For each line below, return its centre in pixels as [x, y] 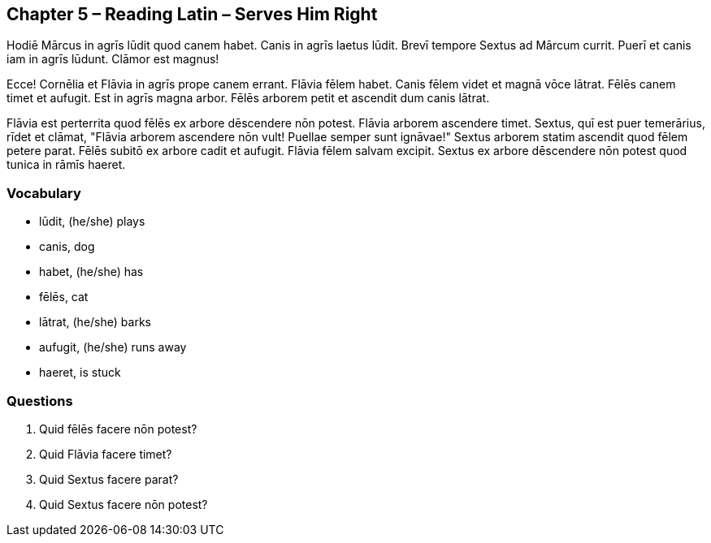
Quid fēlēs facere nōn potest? [118, 429]
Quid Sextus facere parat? [109, 479]
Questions [40, 401]
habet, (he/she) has [91, 272]
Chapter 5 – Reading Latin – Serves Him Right [192, 14]
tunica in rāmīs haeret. [66, 165]
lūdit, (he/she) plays [92, 222]
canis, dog [67, 247]
